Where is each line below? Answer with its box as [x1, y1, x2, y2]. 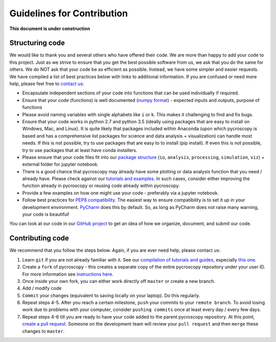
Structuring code [9, 39, 65, 47]
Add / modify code [22, 285, 62, 292]
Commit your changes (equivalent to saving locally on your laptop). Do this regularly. [22, 292, 200, 298]
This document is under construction [9, 25, 90, 32]
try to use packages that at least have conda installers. [22, 147, 137, 153]
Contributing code [9, 234, 69, 243]
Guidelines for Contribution [9, 8, 128, 19]
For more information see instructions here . [22, 271, 113, 277]
